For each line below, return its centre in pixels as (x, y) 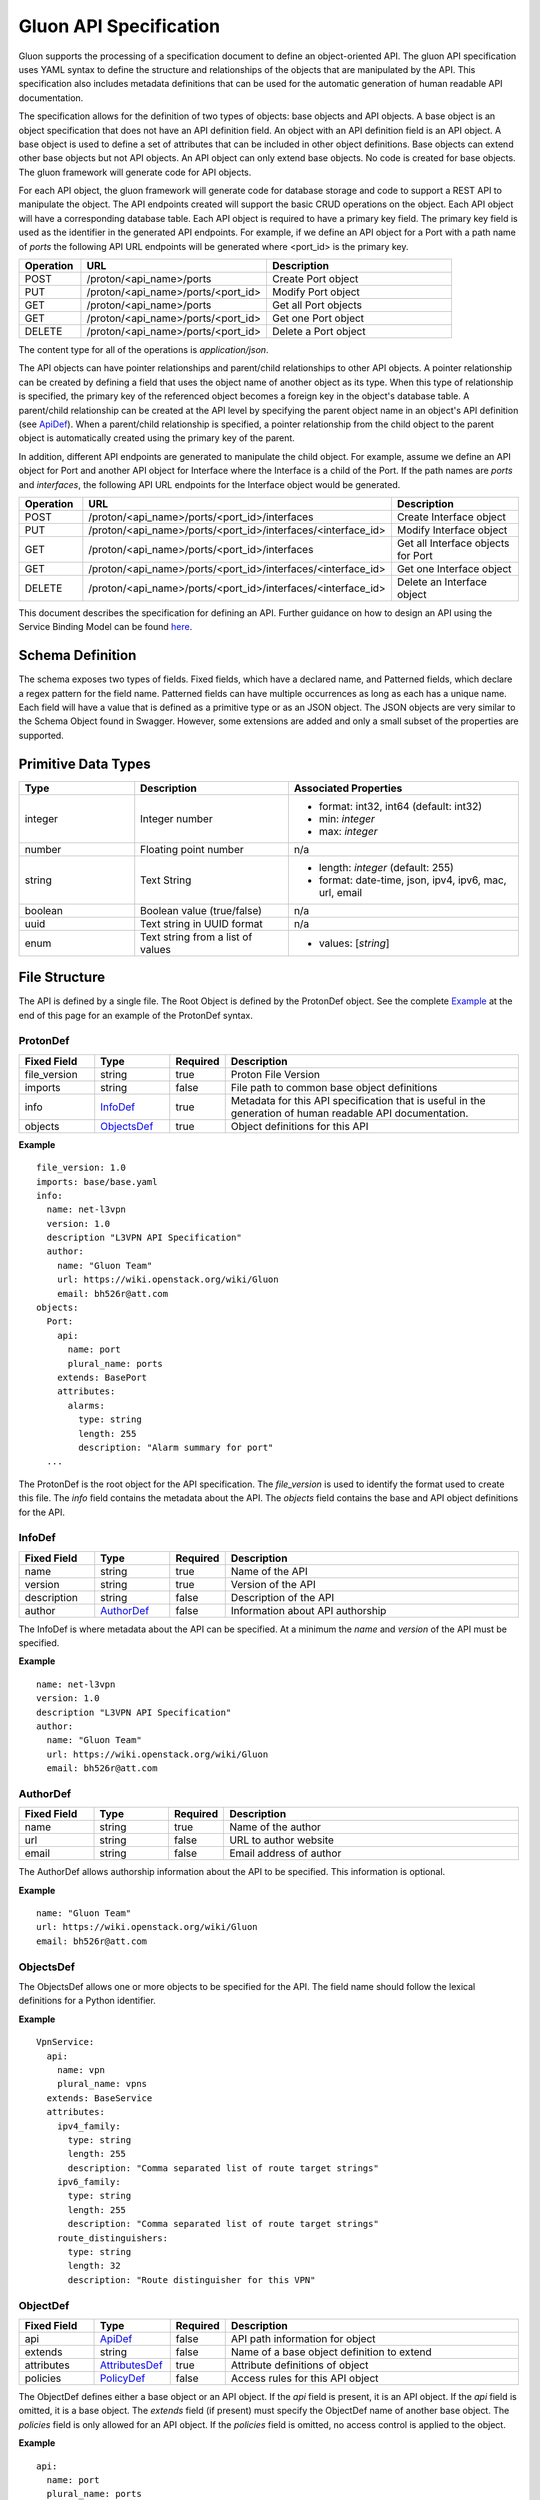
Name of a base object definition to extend (331, 2352)
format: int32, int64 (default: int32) (400, 806)
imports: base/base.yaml (97, 1181)
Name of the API (269, 1571)
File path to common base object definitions (334, 1087)
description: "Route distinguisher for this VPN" (191, 2279)
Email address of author (285, 1853)
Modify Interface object (452, 530)
